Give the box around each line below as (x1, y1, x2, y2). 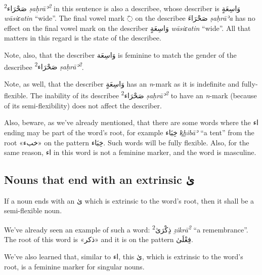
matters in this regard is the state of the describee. (4, 32, 161, 43)
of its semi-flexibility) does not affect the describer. (4, 100, 162, 110)
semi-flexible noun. (4, 205, 62, 216)
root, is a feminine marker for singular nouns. (4, 261, 145, 271)
